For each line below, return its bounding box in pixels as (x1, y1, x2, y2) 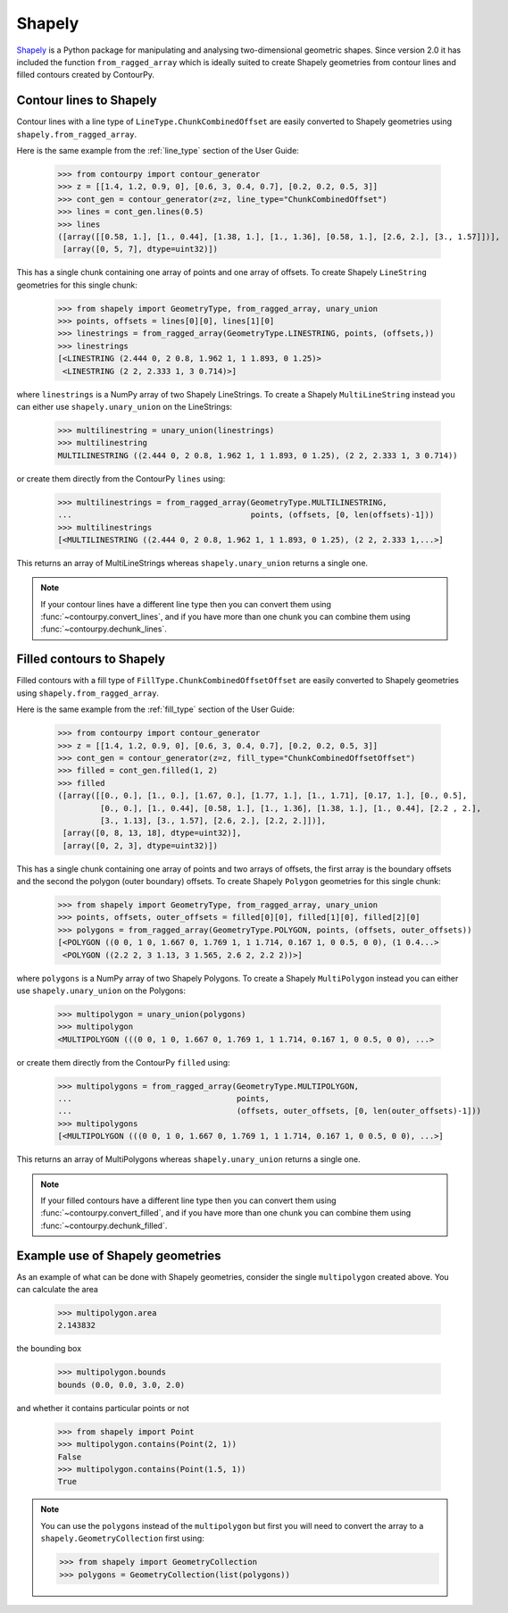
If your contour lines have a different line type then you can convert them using (40, 598, 332, 609)
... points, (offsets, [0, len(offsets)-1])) (57, 510, 435, 520)
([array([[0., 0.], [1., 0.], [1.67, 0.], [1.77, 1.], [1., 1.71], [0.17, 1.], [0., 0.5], (57, 790, 468, 801)
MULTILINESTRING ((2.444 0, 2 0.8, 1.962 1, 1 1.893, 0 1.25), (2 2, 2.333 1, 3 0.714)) (57, 450, 459, 460)
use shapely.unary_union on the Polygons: (16, 985, 187, 996)
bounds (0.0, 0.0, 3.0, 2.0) (57, 1380, 186, 1390)
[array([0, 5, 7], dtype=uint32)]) (62, 244, 219, 255)
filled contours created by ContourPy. (16, 70, 155, 80)
